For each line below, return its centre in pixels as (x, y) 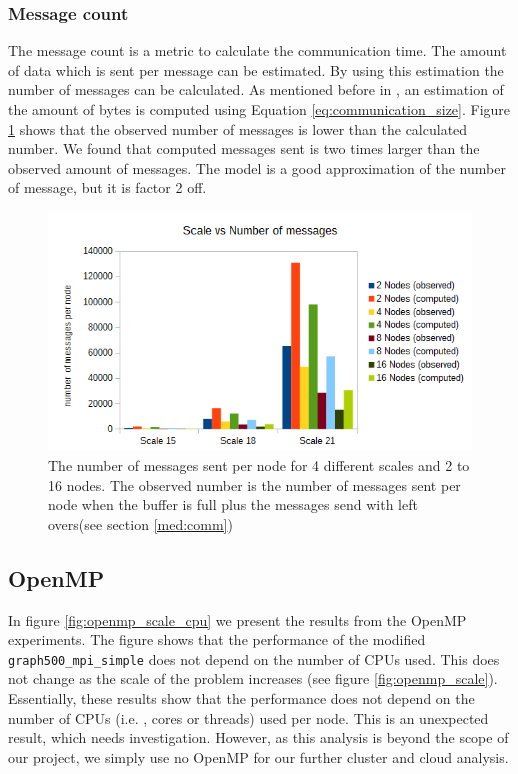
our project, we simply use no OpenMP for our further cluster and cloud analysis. (258, 756)
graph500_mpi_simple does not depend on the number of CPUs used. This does (254, 658)
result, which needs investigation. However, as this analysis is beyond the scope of (258, 737)
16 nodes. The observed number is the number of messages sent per (254, 484)
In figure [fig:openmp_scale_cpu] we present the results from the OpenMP (237, 619)
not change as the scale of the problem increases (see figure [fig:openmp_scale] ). (253, 678)
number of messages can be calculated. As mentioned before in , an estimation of (256, 89)
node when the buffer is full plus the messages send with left (233, 504)
